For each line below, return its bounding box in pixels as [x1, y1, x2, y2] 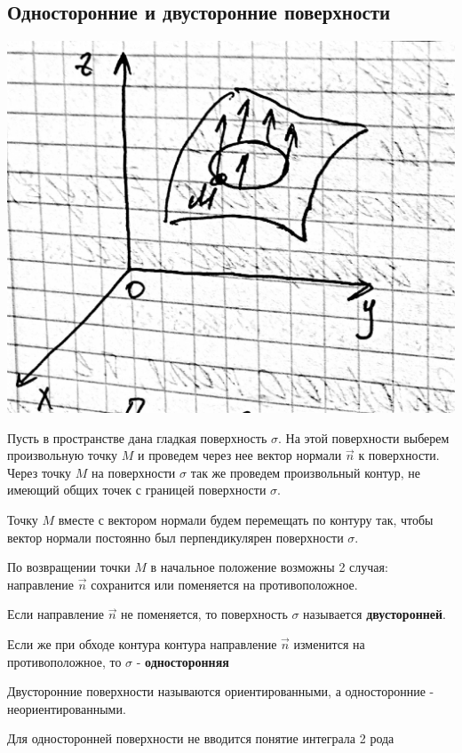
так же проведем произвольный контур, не [190, 463, 420, 481]
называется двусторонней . [303, 605, 446, 623]
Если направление [7, 605, 104, 623]
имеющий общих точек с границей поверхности [7, 480, 267, 499]
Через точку [7, 463, 72, 481]
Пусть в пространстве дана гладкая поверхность [7, 428, 267, 447]
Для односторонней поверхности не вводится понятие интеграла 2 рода [7, 729, 394, 748]
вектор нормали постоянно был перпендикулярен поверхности [7, 527, 344, 546]
